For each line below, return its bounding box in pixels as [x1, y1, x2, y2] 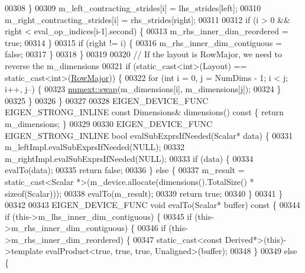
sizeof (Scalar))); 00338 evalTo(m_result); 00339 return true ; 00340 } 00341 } [5, 187, 283, 199]
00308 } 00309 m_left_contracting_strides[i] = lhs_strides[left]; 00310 [5, 2, 261, 14]
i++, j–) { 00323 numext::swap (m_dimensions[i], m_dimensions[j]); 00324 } [5, 83, 281, 95]
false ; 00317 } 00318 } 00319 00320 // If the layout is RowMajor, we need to [5, 48, 282, 60]
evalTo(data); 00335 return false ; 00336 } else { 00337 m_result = [5, 164, 245, 176]
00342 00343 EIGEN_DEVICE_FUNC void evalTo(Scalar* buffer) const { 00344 [5, 199, 300, 211]
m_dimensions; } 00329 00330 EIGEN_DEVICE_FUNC [5, 117, 213, 129]
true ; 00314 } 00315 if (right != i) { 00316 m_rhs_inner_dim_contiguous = [5, 36, 282, 48]
